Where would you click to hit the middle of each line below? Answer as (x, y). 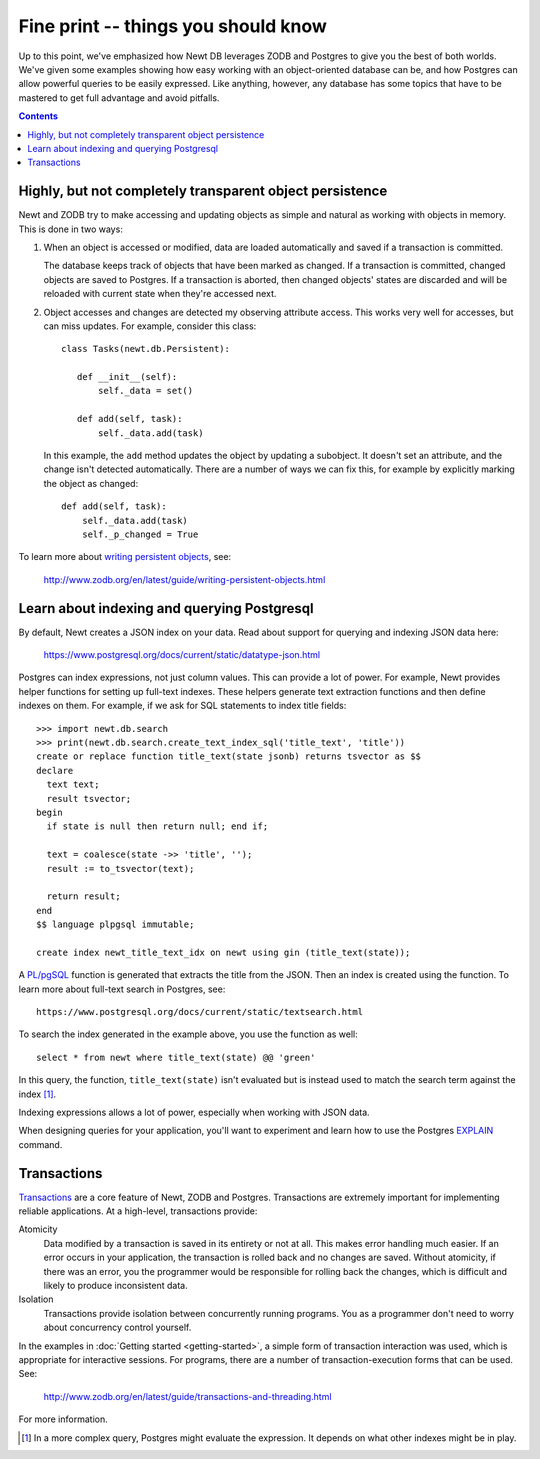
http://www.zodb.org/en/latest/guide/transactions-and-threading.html (187, 1396)
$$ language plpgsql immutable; (115, 924)
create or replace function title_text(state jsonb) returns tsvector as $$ (229, 756)
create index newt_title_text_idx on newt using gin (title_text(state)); (223, 952)
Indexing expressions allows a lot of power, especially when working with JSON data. (194, 1112)
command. (40, 1144)
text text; (73, 784)
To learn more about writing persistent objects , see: (125, 557)
